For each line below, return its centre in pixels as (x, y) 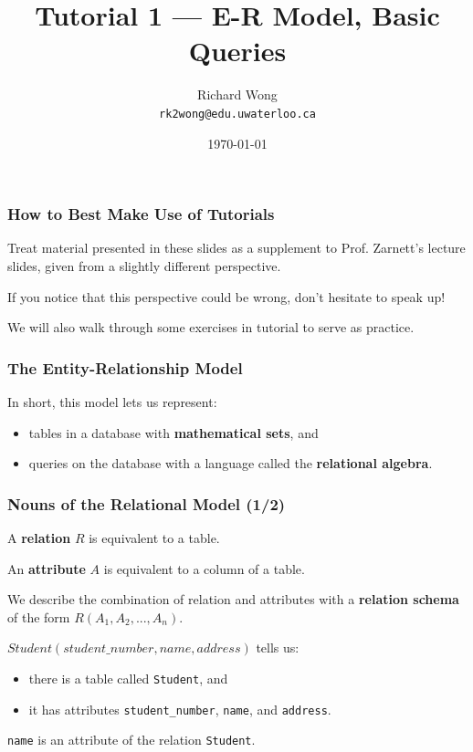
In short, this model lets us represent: (112, 402)
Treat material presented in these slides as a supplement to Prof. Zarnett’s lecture (236, 248)
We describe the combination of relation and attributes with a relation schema (233, 599)
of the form (39, 616)
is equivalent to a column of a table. (204, 568)
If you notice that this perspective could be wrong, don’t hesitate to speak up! (226, 296)
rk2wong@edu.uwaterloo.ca (237, 114)
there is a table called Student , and (128, 679)
